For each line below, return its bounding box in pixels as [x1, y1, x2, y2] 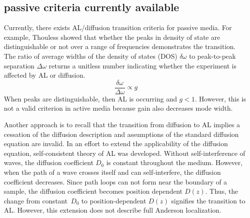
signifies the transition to [171, 195, 246, 205]
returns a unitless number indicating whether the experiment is [48, 60, 236, 70]
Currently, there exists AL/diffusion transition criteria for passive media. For [4, 22, 232, 33]
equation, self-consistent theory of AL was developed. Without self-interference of [4, 148, 246, 158]
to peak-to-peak [189, 50, 236, 61]
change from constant [4, 195, 68, 205]
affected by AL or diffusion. [4, 70, 85, 80]
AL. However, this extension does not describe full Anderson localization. [4, 205, 221, 215]
